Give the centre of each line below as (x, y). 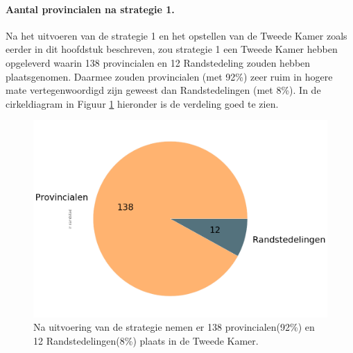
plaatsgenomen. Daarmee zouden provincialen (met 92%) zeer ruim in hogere (169, 76)
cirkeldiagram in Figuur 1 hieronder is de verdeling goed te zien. (142, 103)
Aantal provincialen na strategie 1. (90, 9)
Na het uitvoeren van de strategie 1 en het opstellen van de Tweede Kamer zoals (176, 35)
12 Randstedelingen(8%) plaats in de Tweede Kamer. (146, 340)
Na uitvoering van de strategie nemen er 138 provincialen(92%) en (174, 327)
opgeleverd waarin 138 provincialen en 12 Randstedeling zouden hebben (158, 62)
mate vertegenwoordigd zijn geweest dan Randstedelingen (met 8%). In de (163, 90)
